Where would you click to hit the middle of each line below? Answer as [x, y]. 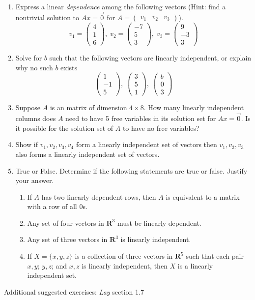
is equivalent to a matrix [203, 196]
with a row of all [52, 206]
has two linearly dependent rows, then [99, 196]
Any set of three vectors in [67, 239]
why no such [34, 67]
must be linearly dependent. [159, 223]
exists [69, 67]
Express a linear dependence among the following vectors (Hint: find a [121, 6]
